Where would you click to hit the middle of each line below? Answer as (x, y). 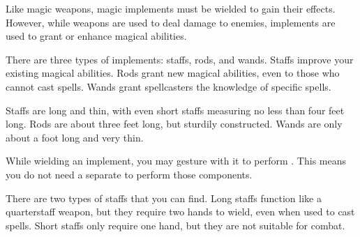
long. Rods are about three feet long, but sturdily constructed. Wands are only (174, 124)
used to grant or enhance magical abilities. (96, 36)
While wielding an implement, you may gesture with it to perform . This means (176, 161)
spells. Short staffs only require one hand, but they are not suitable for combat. (175, 225)
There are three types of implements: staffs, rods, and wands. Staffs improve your (180, 59)
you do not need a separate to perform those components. (129, 174)
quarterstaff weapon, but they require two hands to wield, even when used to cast (180, 212)
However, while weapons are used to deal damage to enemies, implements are (171, 22)
